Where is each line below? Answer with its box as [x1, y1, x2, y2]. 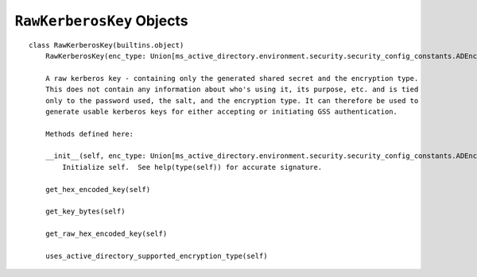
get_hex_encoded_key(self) [45, 185, 151, 194]
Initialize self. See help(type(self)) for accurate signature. [62, 163, 323, 171]
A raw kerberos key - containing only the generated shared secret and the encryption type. [45, 74, 419, 83]
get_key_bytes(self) [45, 207, 126, 216]
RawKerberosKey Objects [14, 12, 188, 29]
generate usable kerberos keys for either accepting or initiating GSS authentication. [45, 107, 397, 116]
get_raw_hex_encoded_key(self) [45, 229, 168, 238]
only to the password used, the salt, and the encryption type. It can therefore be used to [45, 96, 419, 105]
